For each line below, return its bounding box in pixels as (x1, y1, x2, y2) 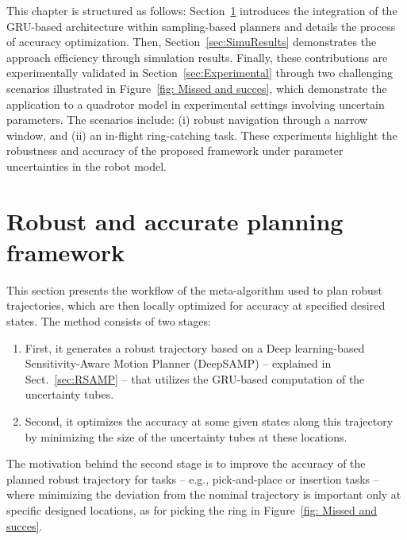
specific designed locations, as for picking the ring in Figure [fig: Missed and (6, 501, 378, 518)
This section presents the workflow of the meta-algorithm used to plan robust (6, 281, 382, 298)
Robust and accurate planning (6, 204, 344, 237)
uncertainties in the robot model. (6, 157, 167, 174)
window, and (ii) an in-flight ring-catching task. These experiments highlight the (6, 126, 397, 143)
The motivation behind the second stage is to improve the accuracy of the (6, 455, 366, 472)
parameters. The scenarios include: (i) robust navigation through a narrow (6, 111, 368, 128)
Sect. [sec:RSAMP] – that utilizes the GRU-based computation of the (25, 370, 365, 387)
